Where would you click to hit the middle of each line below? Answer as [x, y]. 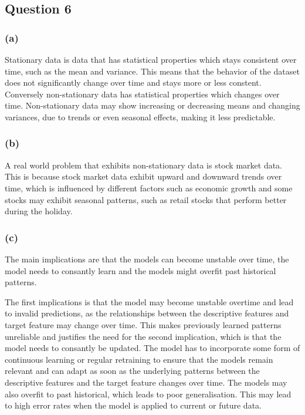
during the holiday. [39, 211]
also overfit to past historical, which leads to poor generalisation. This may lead [148, 394]
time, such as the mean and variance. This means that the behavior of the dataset [152, 71]
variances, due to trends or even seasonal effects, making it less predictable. [140, 117]
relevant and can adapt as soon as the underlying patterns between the [132, 371]
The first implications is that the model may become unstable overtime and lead [149, 301]
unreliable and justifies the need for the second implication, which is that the [143, 336]
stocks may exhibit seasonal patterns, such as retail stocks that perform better [146, 199]
